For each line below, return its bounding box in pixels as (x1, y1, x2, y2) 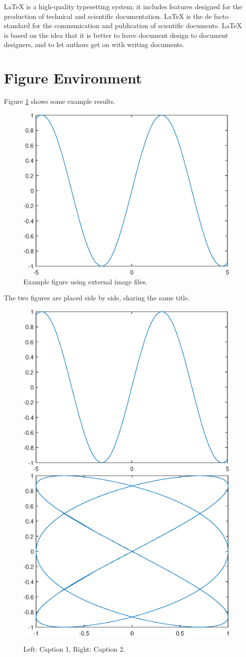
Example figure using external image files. (23, 276, 148, 286)
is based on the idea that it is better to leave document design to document (4, 30, 229, 40)
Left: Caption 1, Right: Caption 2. (23, 644, 125, 654)
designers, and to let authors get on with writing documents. (4, 39, 184, 49)
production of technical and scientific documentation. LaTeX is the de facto (4, 11, 229, 21)
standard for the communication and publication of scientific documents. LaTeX (4, 20, 242, 31)
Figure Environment (4, 68, 142, 88)
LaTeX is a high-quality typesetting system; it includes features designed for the (4, 1, 243, 11)
